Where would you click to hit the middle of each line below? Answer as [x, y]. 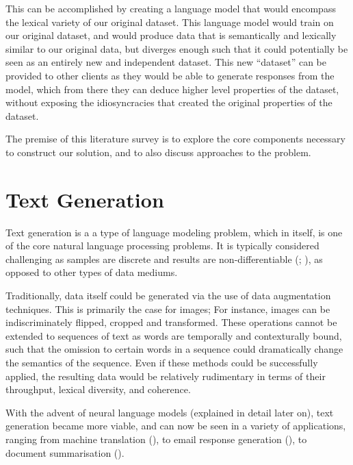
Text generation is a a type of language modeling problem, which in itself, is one [174, 232]
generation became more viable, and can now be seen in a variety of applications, [176, 426]
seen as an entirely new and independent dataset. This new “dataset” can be [166, 62]
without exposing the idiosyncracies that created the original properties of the [169, 102]
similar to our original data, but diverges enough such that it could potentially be [177, 48]
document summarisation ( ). [65, 452]
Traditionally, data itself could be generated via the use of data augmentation [168, 296]
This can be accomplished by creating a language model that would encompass [171, 8]
